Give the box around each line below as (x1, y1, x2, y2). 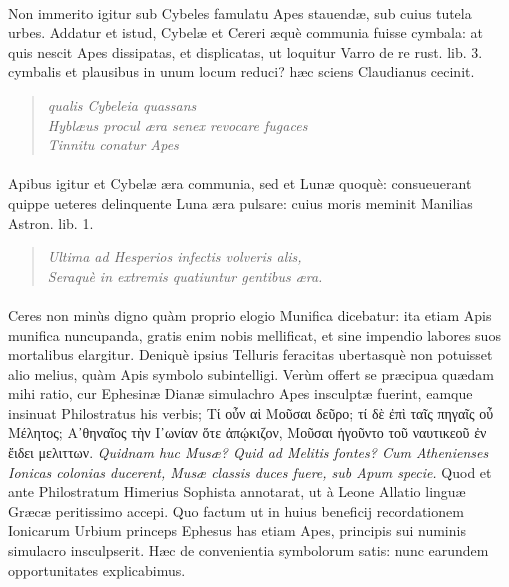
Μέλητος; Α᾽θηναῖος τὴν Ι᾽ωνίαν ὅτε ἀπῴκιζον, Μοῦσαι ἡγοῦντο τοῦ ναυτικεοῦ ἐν (8, 422, 487, 443)
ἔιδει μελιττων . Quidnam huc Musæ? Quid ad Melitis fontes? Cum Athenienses (8, 442, 489, 463)
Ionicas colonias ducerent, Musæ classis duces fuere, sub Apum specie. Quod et (8, 461, 492, 482)
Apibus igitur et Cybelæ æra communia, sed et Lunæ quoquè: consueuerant (8, 173, 472, 194)
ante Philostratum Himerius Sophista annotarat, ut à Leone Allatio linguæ (8, 481, 466, 502)
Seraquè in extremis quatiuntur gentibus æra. (47, 265, 323, 286)
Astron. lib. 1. (8, 212, 94, 233)
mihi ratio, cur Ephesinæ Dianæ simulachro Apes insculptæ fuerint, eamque (8, 383, 473, 404)
